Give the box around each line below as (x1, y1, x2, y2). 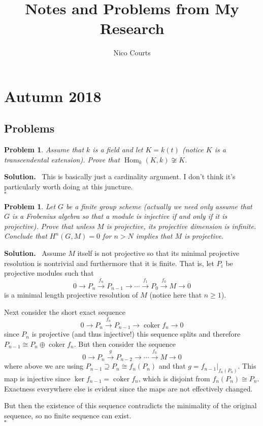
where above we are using (4, 361, 84, 371)
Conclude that (4, 231, 47, 241)
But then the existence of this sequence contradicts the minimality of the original (4, 400, 257, 411)
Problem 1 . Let (4, 201, 56, 211)
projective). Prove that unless (4, 220, 95, 231)
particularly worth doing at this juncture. (4, 181, 133, 192)
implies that (136, 231, 173, 241)
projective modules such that (4, 268, 94, 278)
